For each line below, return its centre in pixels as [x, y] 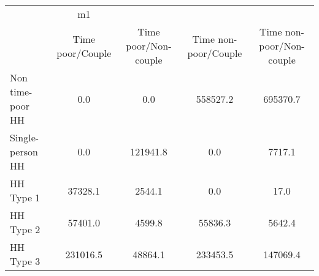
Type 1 [25, 197]
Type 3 [25, 261]
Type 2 [25, 229]
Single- [25, 137]
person [24, 151]
